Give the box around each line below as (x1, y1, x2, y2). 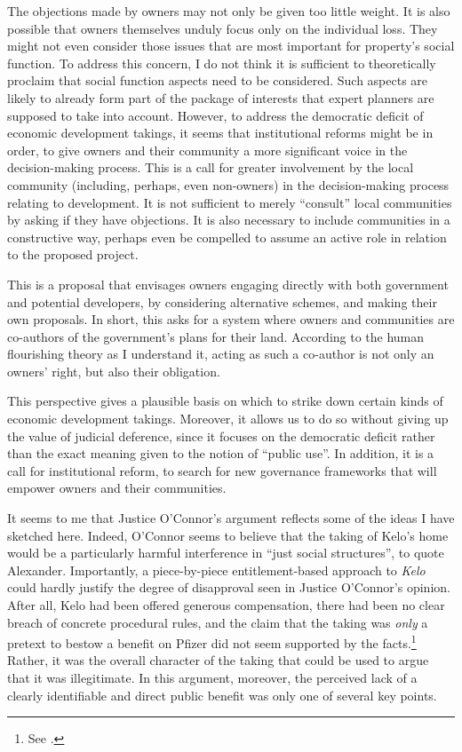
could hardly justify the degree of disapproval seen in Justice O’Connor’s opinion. (7, 578, 450, 597)
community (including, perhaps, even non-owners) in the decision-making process (7, 175, 450, 194)
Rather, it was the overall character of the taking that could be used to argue (7, 651, 429, 669)
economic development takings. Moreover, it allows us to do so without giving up (7, 409, 449, 428)
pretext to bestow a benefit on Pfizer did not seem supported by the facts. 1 (7, 631, 417, 652)
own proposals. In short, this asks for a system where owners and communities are (7, 310, 455, 329)
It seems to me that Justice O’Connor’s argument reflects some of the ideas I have (7, 509, 455, 527)
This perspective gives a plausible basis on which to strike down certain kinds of (7, 392, 443, 410)
